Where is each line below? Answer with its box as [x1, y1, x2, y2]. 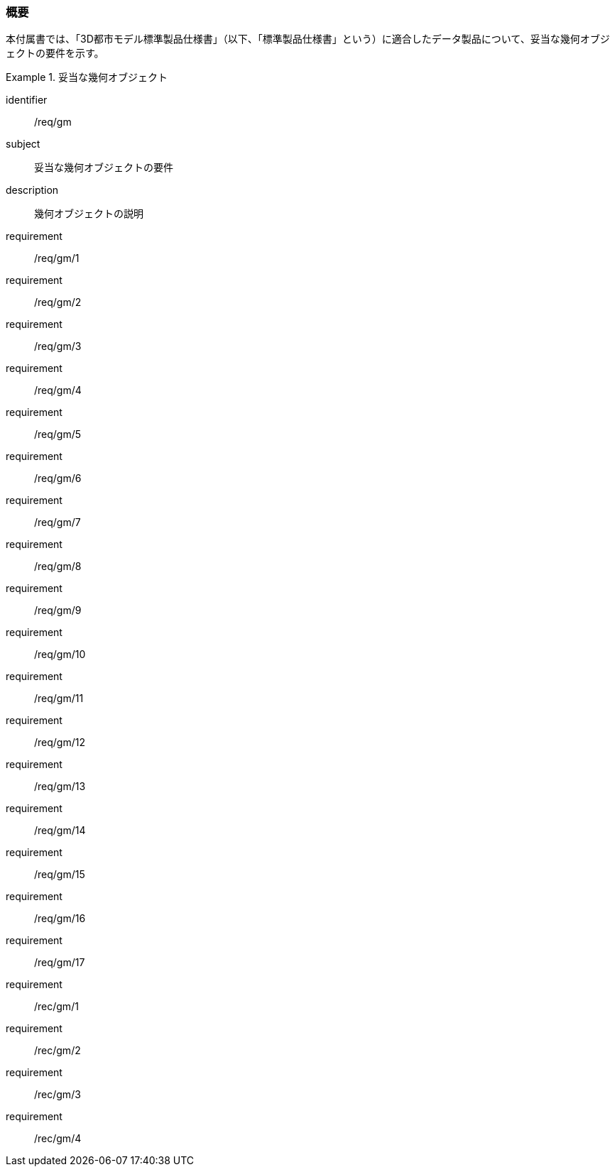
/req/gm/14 [34, 824, 86, 837]
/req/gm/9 [34, 604, 82, 617]
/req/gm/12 [34, 736, 85, 749]
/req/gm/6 [34, 472, 82, 485]
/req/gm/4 [34, 384, 82, 397]
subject [6, 138, 40, 150]
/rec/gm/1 [34, 1000, 79, 1013]
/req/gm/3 [34, 340, 82, 353]
